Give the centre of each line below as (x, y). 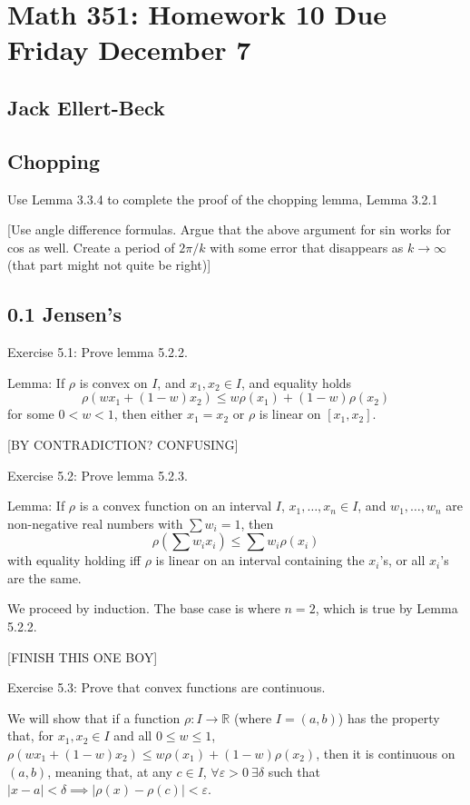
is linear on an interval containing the (260, 560)
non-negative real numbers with (95, 523)
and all (133, 735)
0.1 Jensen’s (65, 314)
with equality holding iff (74, 560)
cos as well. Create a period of (91, 247)
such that (294, 771)
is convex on (113, 382)
